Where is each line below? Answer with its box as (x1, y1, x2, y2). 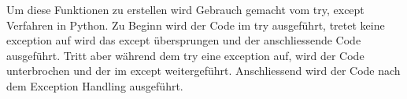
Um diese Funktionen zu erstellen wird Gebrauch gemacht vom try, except (6, 2, 364, 17)
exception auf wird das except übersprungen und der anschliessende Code (6, 32, 361, 48)
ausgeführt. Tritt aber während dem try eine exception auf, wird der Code (6, 47, 364, 63)
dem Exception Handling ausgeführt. (6, 77, 183, 94)
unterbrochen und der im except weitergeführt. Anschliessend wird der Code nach (6, 62, 401, 79)
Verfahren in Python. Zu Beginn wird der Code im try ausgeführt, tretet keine (6, 16, 385, 33)
